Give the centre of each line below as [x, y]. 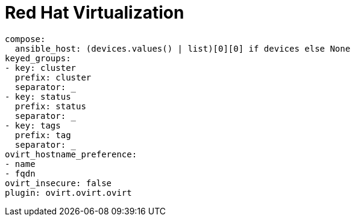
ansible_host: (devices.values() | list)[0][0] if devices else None [183, 48]
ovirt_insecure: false [58, 183]
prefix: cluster [53, 77]
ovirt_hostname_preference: [71, 154]
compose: [25, 39]
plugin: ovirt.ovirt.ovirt [68, 192]
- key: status [38, 96]
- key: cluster [41, 68]
